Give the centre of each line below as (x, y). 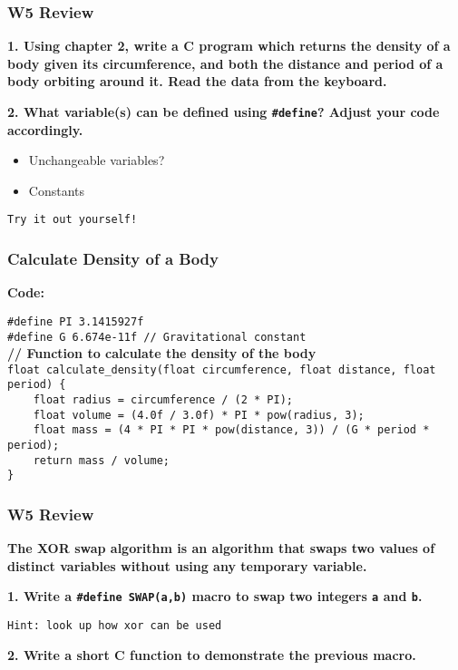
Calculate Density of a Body (113, 259)
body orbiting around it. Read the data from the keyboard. (197, 81)
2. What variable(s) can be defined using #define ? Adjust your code (224, 112)
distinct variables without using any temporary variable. (187, 565)
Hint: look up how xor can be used (115, 626)
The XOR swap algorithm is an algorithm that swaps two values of (221, 548)
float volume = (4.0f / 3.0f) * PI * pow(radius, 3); (199, 415)
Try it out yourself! (73, 220)
